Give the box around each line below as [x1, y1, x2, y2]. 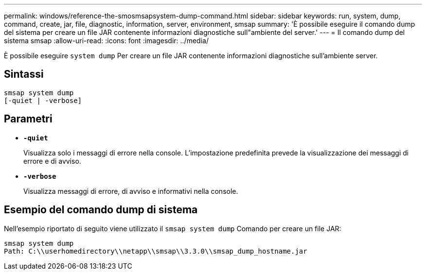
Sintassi [4, 68, 44, 81]
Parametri [4, 113, 53, 125]
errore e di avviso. [23, 156, 81, 165]
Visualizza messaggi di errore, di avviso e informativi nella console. [23, 187, 238, 195]
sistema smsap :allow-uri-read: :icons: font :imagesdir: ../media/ [4, 36, 209, 45]
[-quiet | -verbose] [4, 96, 82, 104]
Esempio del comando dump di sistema [4, 204, 198, 216]
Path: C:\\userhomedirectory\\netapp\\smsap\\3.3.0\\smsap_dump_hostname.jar [4, 247, 307, 255]
